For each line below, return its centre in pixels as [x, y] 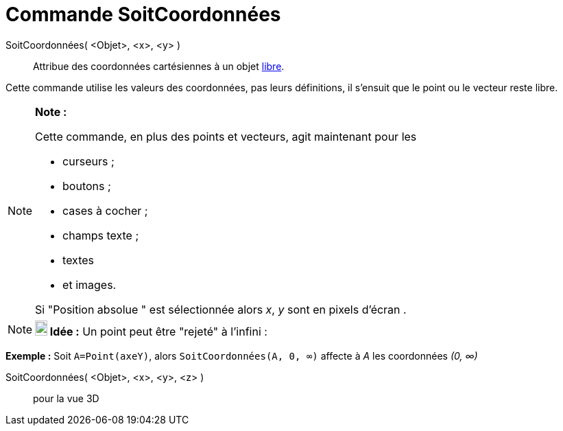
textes [79, 260]
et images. [89, 284]
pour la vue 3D [66, 398]
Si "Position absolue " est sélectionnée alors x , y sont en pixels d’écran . [221, 309]
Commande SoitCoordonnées [143, 14]
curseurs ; [88, 161]
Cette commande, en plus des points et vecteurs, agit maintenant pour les [226, 136]
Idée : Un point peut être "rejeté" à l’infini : [158, 331]
